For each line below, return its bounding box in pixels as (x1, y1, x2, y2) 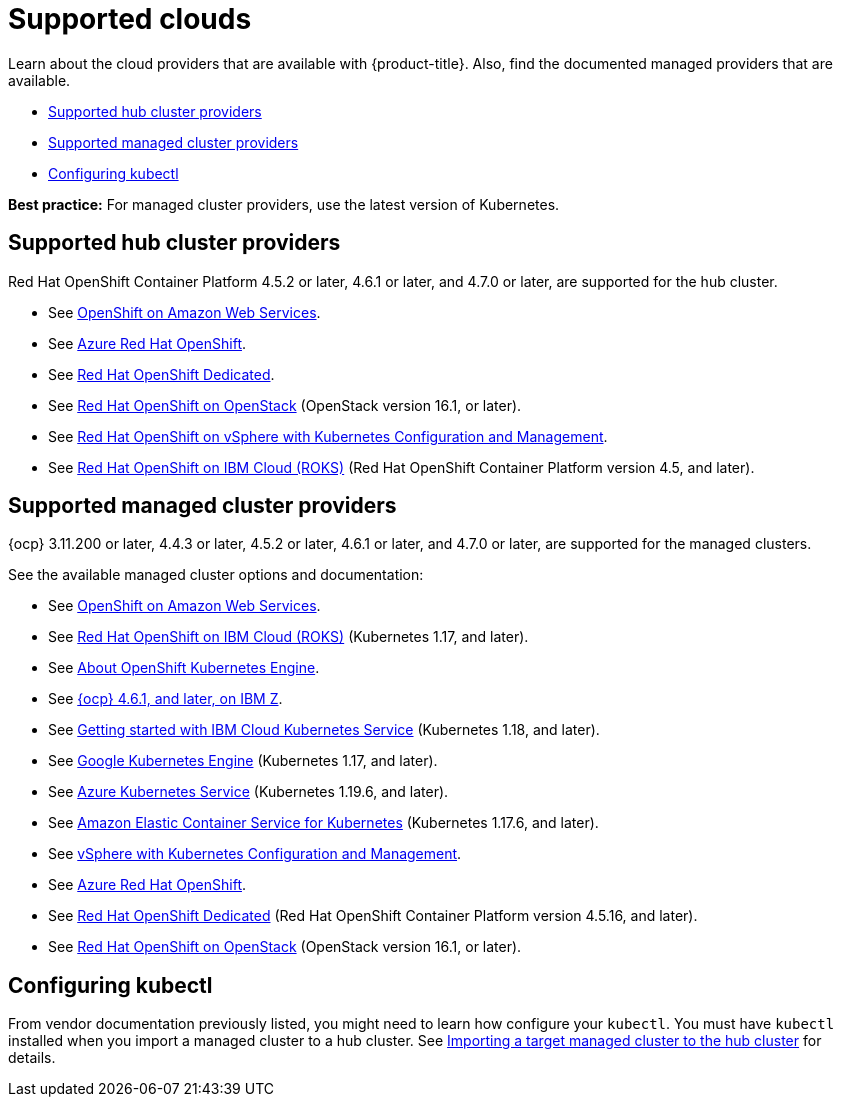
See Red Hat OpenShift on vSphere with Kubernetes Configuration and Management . (48, 427, 608, 445)
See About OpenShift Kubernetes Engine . (48, 659, 320, 677)
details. (8, 1049, 56, 1067)
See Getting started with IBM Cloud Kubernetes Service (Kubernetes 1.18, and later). (48, 721, 600, 739)
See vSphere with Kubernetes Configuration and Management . (48, 845, 462, 863)
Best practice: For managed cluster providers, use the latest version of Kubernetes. (8, 195, 560, 213)
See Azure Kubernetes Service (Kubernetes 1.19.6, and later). (48, 783, 449, 801)
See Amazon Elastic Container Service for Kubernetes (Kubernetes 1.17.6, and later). (48, 814, 599, 832)
